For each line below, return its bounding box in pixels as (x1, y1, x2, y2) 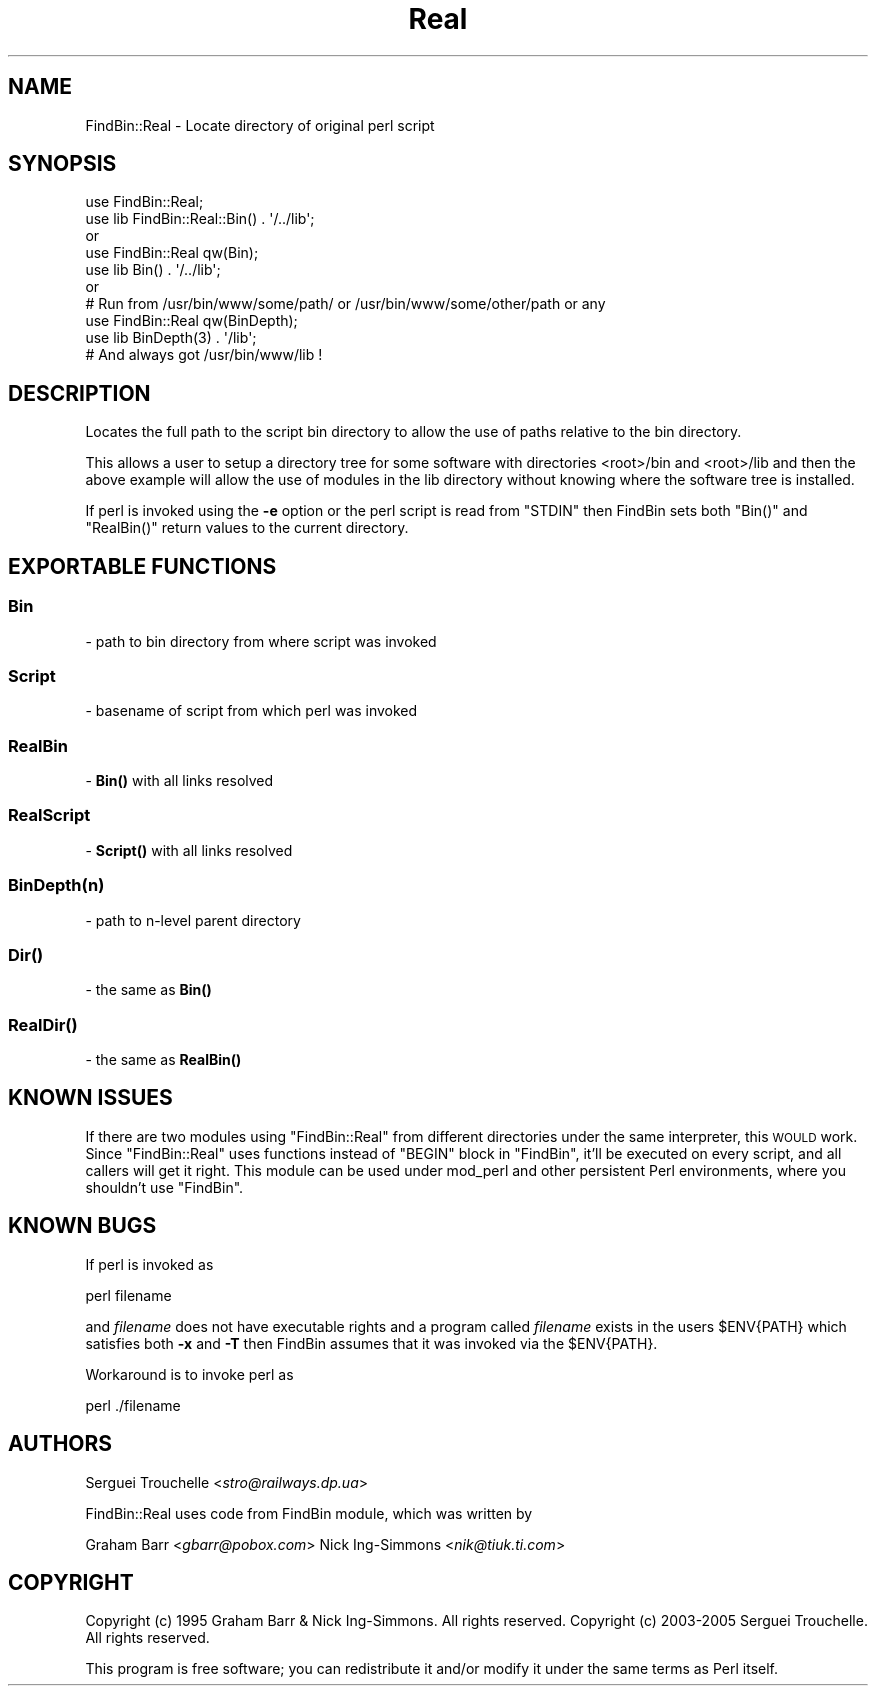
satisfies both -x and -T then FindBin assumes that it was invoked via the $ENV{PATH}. (85, 1334, 658, 1352)
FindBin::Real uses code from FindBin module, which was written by (85, 1504, 533, 1522)
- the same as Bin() (85, 981, 212, 999)
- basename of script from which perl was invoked (85, 702, 418, 720)
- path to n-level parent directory (85, 911, 301, 929)
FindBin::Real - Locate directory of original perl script (85, 116, 435, 134)
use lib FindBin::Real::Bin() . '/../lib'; (85, 210, 315, 228)
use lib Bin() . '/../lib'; (85, 261, 221, 279)
